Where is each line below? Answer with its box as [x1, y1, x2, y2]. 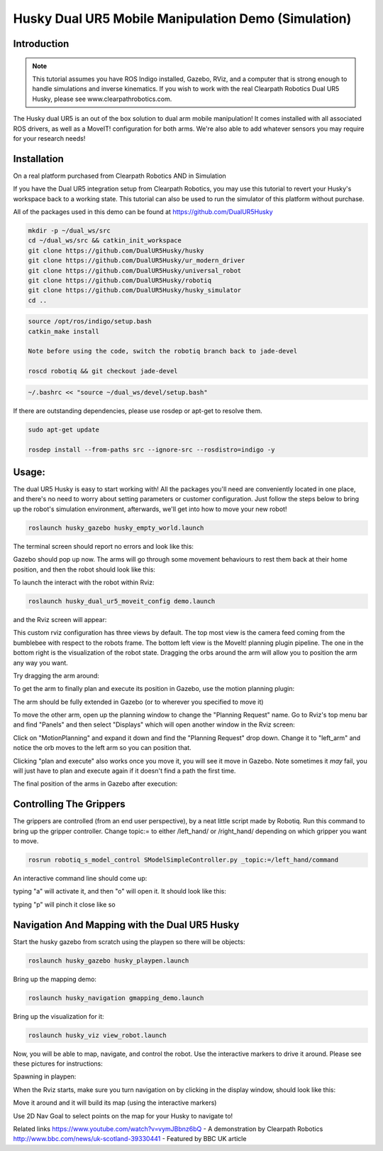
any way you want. [13, 658, 69, 667]
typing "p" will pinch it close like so [13, 900, 116, 909]
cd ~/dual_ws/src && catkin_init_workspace [28, 237, 182, 245]
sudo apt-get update [28, 425, 99, 434]
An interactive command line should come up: [13, 874, 148, 883]
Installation [13, 153, 64, 165]
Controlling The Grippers [13, 798, 126, 810]
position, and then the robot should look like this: [13, 565, 156, 574]
